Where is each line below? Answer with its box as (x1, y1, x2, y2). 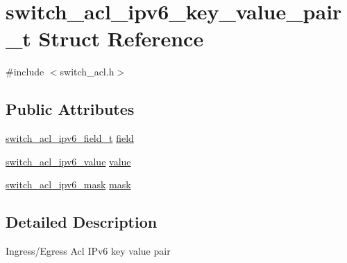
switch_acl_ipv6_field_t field (6, 131, 134, 145)
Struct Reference (38, 24, 204, 53)
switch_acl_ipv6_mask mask (6, 177, 131, 192)
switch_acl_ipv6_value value (6, 154, 131, 168)
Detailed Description (6, 211, 158, 233)
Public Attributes (6, 98, 135, 120)
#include (6, 64, 44, 79)
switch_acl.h (60, 64, 115, 79)
